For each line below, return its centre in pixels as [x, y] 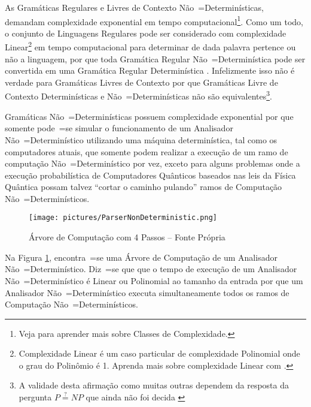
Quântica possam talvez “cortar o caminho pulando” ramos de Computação [144, 187]
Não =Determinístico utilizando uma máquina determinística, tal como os [141, 139]
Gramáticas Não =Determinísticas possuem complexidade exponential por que [149, 116]
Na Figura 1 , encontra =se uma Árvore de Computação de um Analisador [141, 257]
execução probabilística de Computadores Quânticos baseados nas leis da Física [150, 175]
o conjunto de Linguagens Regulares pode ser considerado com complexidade [146, 33]
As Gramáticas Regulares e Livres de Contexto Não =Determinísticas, [134, 7]
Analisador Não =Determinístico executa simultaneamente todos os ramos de [147, 292]
